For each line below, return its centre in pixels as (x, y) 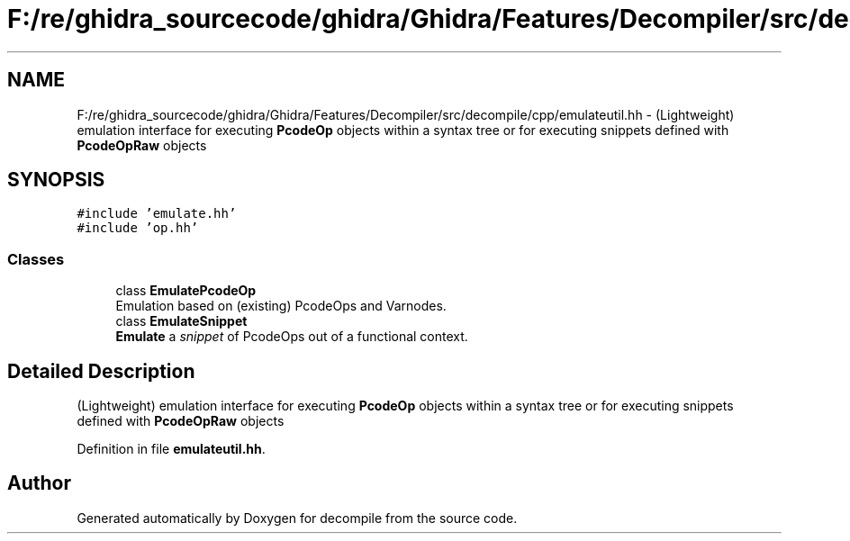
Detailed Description (101, 371)
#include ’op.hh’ (138, 228)
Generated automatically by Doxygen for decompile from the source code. (297, 518)
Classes (36, 259)
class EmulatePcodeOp (186, 291)
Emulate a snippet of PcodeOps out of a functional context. (292, 337)
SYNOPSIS (56, 180)
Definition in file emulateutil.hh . (171, 449)
